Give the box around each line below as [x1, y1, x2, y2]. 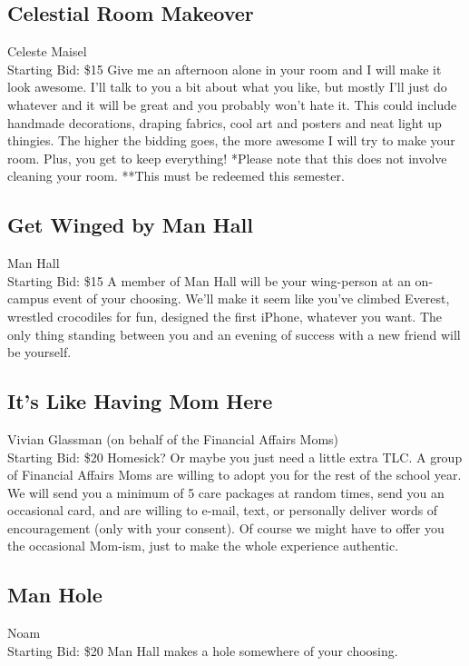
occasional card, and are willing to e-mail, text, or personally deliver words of [7, 501, 438, 520]
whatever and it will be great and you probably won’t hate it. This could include [7, 94, 457, 114]
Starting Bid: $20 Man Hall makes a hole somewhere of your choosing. [7, 641, 398, 660]
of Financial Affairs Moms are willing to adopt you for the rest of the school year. [7, 465, 462, 484]
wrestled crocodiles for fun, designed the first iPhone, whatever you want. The [7, 306, 443, 325]
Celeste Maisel [7, 42, 87, 61]
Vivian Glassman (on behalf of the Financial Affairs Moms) [7, 429, 339, 448]
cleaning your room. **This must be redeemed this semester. [7, 166, 345, 185]
